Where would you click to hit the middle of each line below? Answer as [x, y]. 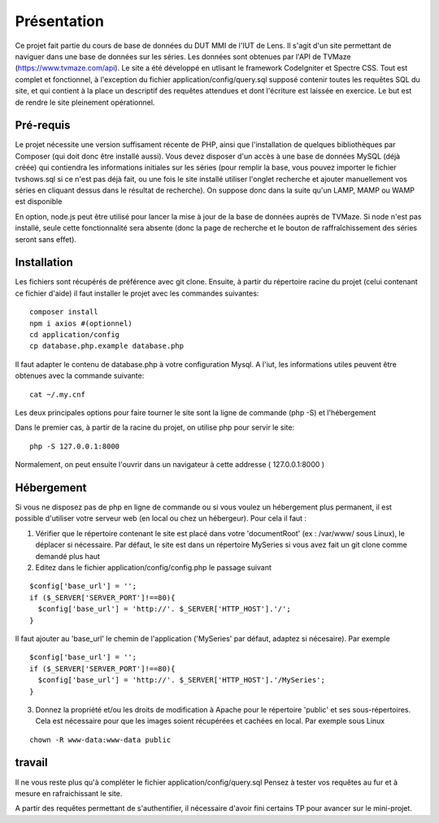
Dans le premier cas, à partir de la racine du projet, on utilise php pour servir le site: [155, 427]
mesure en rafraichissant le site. [69, 793]
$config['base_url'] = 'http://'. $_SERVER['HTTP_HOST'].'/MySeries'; [181, 680]
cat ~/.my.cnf [57, 394]
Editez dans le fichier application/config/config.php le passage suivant [154, 567]
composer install [64, 312]
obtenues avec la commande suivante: [80, 376]
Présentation [60, 21]
